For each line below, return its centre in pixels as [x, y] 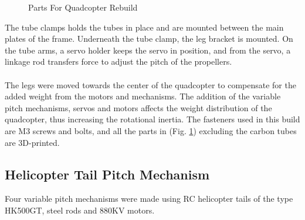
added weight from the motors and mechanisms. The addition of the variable [143, 96]
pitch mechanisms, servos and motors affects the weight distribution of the [138, 107]
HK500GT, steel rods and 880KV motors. [80, 210]
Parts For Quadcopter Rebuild [83, 7]
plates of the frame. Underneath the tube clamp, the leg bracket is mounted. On [149, 39]
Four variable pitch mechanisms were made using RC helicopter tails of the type [149, 199]
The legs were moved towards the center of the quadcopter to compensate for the [150, 84]
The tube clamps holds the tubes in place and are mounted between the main [144, 27]
